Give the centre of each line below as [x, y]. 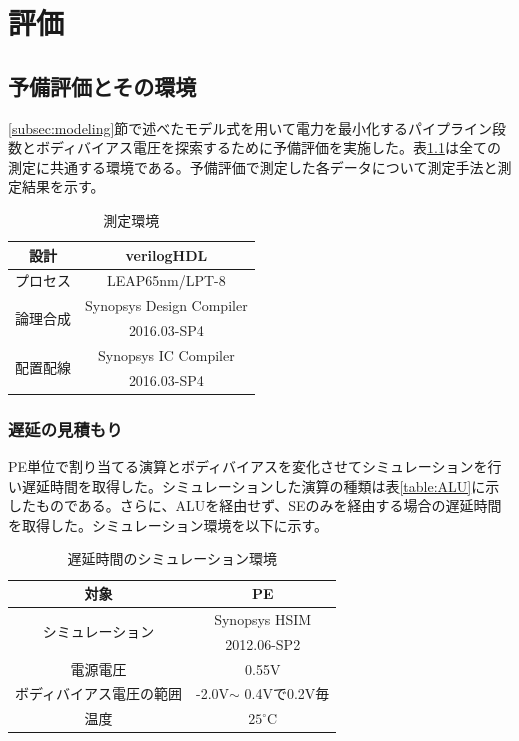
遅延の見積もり [65, 428]
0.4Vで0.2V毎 [287, 693]
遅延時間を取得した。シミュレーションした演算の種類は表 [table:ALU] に [253, 485]
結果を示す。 [63, 186]
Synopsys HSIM [263, 618]
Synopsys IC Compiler [166, 354]
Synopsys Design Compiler [166, 305]
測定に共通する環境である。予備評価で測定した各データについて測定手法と [253, 166]
